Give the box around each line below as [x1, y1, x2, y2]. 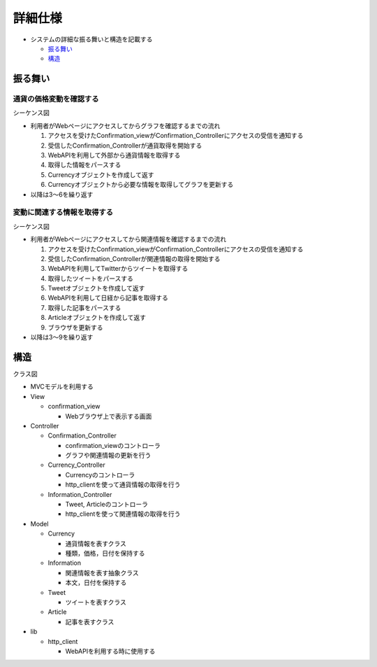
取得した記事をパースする [47, 303, 121, 311]
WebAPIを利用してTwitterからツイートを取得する [47, 265, 188, 273]
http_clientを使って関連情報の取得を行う [65, 510, 181, 518]
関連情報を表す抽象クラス [65, 568, 139, 577]
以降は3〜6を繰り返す [30, 190, 94, 199]
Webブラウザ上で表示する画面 [65, 412, 152, 420]
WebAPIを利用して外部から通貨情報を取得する [47, 151, 181, 160]
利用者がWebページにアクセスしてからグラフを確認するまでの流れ [30, 121, 221, 129]
